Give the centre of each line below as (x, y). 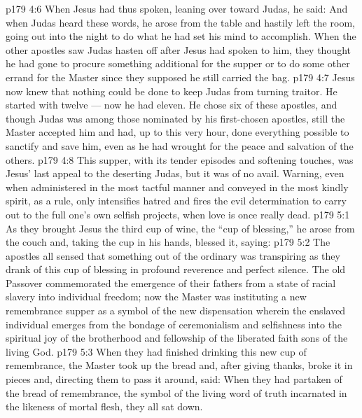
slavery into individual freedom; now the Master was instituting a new (156, 297)
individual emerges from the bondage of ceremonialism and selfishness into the (174, 324)
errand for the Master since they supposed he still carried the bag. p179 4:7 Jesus (180, 77)
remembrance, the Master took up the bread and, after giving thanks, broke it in (179, 365)
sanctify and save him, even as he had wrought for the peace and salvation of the (180, 145)
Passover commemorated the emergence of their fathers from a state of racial (171, 283)
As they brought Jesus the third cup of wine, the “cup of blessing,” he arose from (180, 228)
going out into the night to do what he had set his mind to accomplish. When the (181, 36)
